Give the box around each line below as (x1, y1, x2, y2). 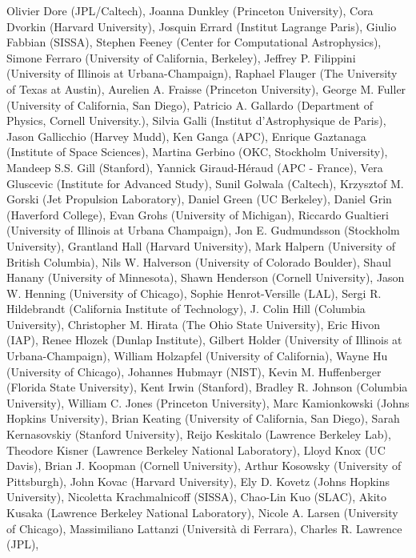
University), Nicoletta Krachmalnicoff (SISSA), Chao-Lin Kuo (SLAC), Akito (6, 488, 387, 505)
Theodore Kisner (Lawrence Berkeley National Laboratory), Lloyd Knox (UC (6, 441, 386, 458)
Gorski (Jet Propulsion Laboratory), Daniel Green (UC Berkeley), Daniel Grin (6, 191, 392, 207)
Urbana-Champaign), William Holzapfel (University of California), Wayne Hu (6, 347, 388, 364)
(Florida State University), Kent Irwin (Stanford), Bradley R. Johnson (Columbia (6, 379, 408, 395)
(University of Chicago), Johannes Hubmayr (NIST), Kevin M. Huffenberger (6, 363, 382, 379)
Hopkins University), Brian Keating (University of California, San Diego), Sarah (6, 410, 400, 427)
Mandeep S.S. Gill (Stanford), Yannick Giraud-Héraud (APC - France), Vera (6, 159, 383, 175)
